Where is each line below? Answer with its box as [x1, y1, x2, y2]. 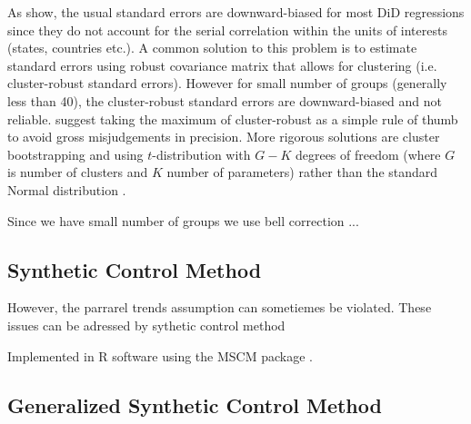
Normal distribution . [7, 180, 126, 199]
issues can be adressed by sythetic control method [7, 315, 286, 334]
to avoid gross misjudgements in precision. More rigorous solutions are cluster [7, 127, 440, 146]
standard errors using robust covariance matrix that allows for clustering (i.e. [7, 55, 437, 74]
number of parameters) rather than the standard [166, 163, 438, 182]
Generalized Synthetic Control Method [7, 390, 382, 419]
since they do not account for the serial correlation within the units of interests [7, 20, 447, 39]
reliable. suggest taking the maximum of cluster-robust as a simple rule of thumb [7, 109, 458, 128]
